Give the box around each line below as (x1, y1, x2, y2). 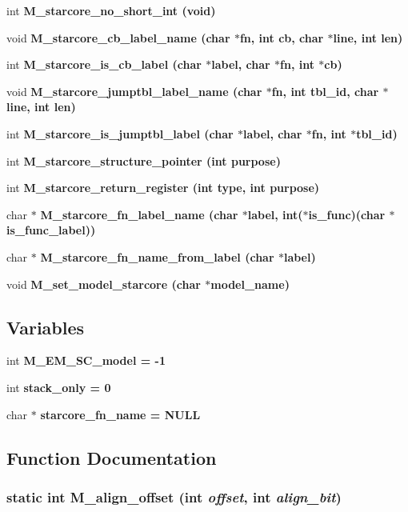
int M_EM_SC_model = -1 (6, 352, 166, 369)
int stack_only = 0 (6, 378, 111, 395)
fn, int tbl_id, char (271, 82, 379, 99)
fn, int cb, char (239, 29, 324, 46)
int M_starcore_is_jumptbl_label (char (6, 125, 234, 142)
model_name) (210, 275, 290, 292)
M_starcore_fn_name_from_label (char (40, 248, 274, 265)
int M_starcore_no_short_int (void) (6, 2, 216, 18)
